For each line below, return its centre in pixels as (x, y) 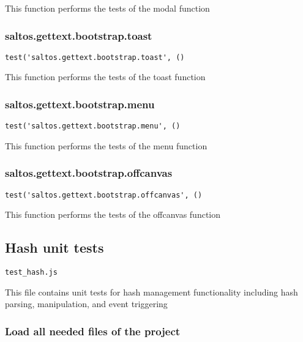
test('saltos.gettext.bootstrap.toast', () (95, 57)
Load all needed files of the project (93, 331)
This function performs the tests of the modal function (107, 8)
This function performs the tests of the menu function (106, 145)
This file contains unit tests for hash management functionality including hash (151, 292)
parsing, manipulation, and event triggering (86, 304)
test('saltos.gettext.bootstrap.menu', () (93, 126)
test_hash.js (31, 273)
